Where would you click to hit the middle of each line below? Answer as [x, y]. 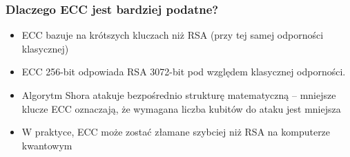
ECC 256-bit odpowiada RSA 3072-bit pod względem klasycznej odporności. [184, 72]
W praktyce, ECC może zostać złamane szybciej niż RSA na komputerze [176, 132]
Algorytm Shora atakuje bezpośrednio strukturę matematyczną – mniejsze [179, 95]
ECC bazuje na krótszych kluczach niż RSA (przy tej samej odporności [173, 35]
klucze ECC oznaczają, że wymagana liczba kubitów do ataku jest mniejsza [181, 108]
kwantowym [47, 145]
